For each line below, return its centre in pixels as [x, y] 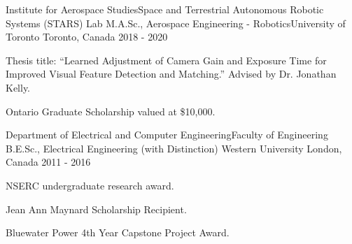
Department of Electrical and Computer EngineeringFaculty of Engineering [167, 135]
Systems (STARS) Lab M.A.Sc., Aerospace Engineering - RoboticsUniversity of [176, 23]
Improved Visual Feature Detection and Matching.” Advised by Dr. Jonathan [171, 74]
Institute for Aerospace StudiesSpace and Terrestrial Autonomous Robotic [165, 9]
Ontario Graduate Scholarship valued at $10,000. [111, 111]
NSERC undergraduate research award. [90, 185]
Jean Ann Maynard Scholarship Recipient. [96, 209]
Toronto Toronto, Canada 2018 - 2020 [87, 37]
